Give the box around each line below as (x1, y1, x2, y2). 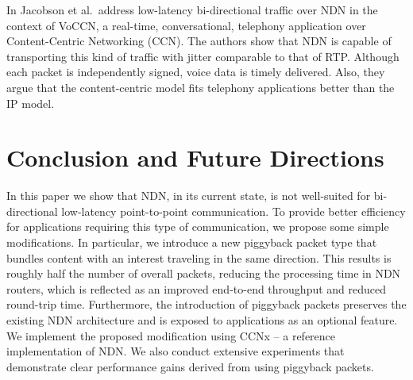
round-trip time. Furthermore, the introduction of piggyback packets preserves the (6, 296, 407, 313)
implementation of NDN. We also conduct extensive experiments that (6, 343, 345, 359)
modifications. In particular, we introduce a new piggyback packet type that (6, 234, 377, 251)
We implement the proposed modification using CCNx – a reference (6, 327, 336, 344)
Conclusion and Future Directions (6, 141, 384, 174)
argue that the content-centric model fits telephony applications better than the (6, 79, 395, 95)
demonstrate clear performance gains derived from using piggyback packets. (6, 358, 374, 374)
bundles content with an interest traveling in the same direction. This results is (6, 249, 392, 266)
